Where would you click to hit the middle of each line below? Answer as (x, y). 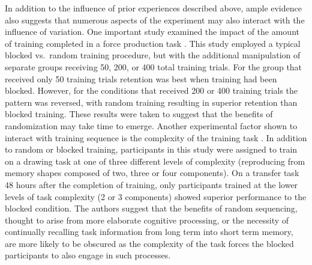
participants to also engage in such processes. (88, 255)
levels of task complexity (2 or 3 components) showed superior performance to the (156, 196)
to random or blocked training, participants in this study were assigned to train (151, 149)
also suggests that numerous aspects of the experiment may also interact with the (155, 20)
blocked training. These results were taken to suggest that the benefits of (139, 114)
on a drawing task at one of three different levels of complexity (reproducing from (155, 161)
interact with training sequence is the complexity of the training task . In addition (156, 137)
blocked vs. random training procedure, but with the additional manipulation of (153, 55)
